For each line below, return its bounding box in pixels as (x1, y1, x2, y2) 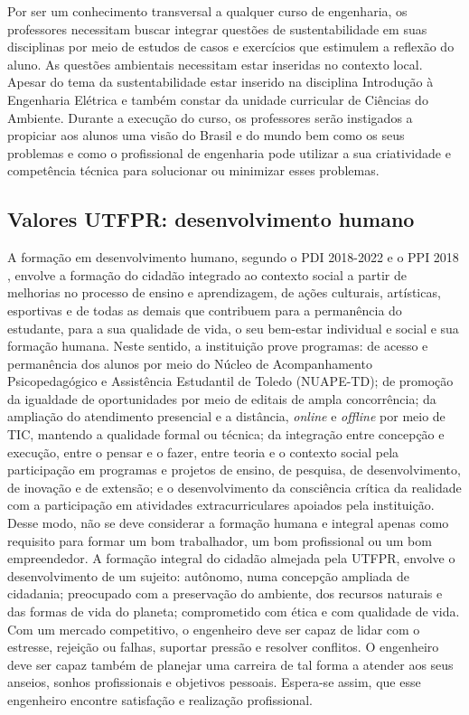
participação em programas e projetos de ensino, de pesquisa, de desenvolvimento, (7, 460, 461, 479)
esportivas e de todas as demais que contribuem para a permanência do (7, 300, 402, 319)
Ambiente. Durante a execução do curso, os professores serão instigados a (7, 108, 413, 127)
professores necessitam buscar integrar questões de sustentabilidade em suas (7, 19, 427, 38)
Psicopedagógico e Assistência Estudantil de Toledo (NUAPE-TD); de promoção (7, 372, 454, 390)
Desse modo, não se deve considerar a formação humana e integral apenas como (7, 513, 449, 532)
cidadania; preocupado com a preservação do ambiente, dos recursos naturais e (7, 584, 443, 603)
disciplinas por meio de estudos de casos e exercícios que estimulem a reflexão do (7, 37, 455, 56)
